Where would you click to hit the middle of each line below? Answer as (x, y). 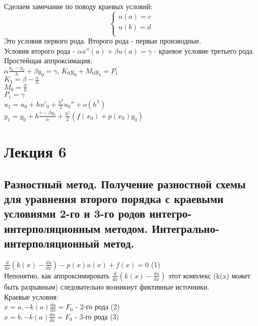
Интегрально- (185, 228)
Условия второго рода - (40, 50)
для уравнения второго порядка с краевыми (114, 198)
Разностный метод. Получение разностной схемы (125, 184)
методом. (126, 228)
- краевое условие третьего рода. (204, 50)
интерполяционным (52, 228)
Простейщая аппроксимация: (48, 60)
